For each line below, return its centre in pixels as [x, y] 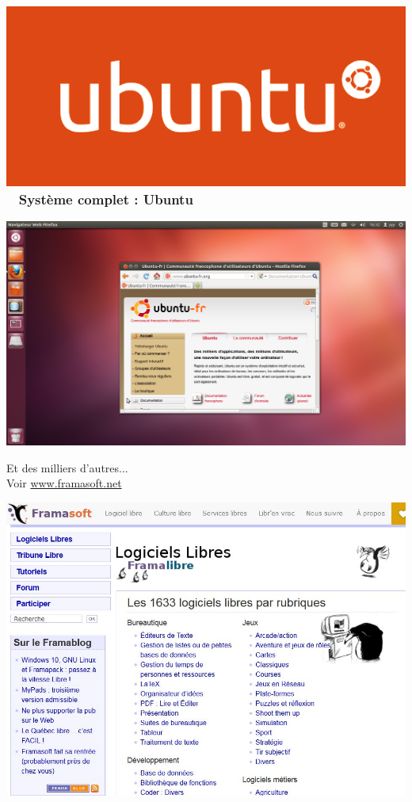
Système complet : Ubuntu [106, 199]
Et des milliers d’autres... [67, 467]
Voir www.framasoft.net [64, 483]
